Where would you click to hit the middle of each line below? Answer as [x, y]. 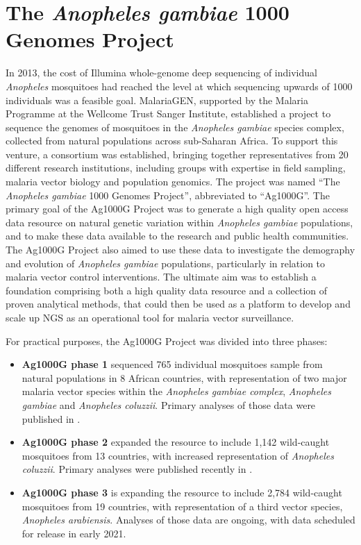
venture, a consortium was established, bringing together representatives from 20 [177, 154]
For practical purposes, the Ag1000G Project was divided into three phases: [167, 341]
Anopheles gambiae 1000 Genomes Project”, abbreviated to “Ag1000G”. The [168, 195]
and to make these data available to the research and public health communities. [177, 236]
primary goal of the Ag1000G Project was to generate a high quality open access [177, 209]
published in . [51, 418]
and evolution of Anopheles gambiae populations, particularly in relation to [166, 263]
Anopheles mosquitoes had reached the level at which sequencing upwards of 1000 [179, 86]
